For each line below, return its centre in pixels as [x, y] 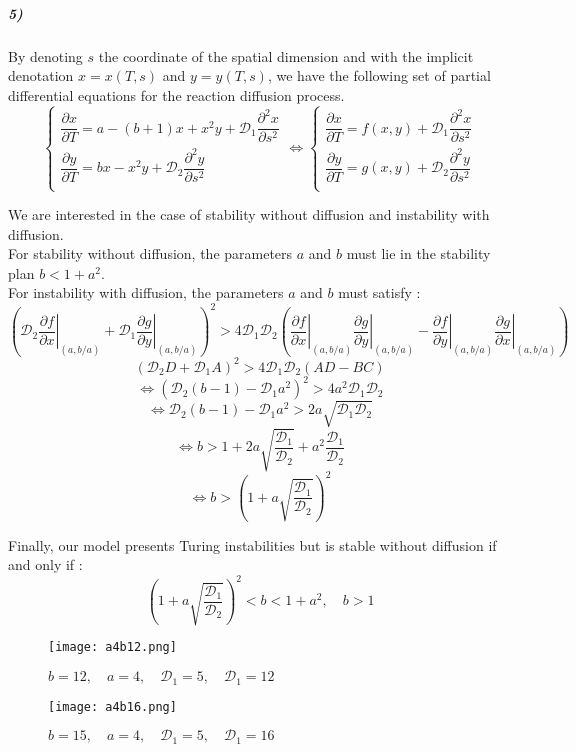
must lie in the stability [418, 253]
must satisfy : [379, 292]
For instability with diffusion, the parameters [146, 292]
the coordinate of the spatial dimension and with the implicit [286, 55]
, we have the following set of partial [379, 75]
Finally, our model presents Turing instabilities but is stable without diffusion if [252, 544]
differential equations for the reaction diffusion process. [176, 94]
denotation [41, 75]
